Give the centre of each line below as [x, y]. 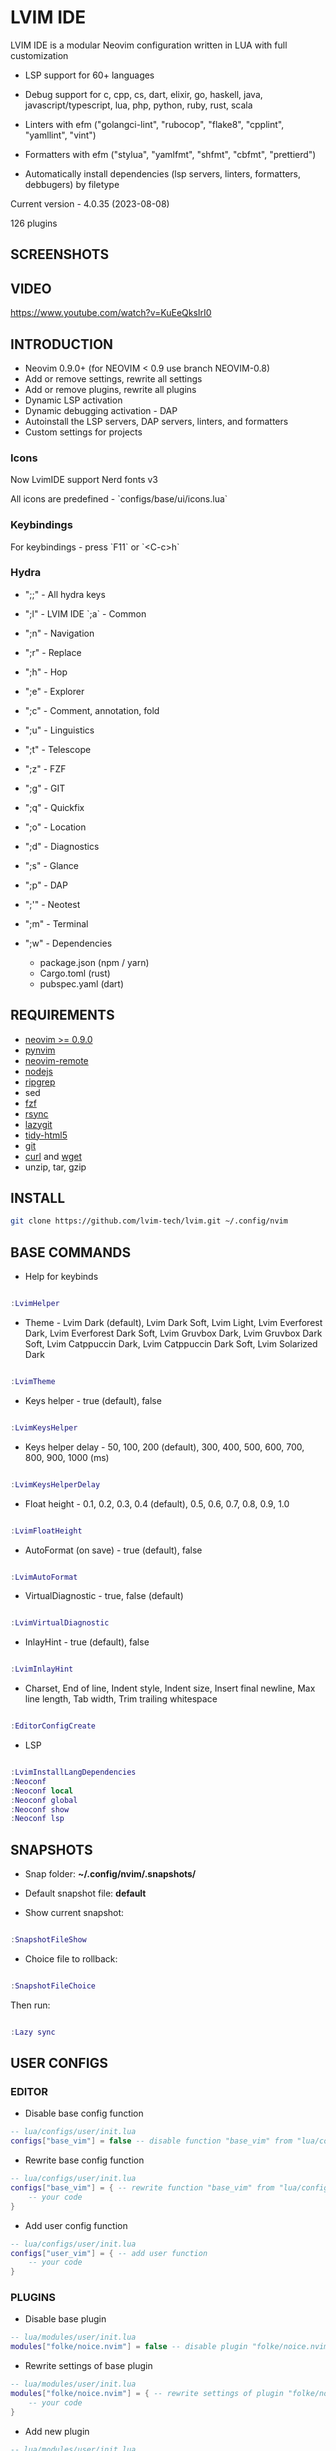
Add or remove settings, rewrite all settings [113, 378]
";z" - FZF [45, 768]
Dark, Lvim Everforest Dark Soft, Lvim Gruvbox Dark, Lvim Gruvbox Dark [173, 1333]
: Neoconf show [40, 1809]
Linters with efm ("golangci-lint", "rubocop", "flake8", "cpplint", [154, 124]
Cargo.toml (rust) [75, 973]
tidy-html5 [46, 1135]
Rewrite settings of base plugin [88, 2366]
